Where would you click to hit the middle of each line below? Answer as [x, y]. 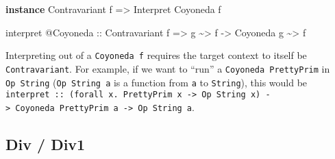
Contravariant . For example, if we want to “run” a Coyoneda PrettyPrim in [168, 68]
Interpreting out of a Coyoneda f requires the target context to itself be [156, 55]
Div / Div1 [46, 144]
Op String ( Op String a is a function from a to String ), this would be [157, 82]
